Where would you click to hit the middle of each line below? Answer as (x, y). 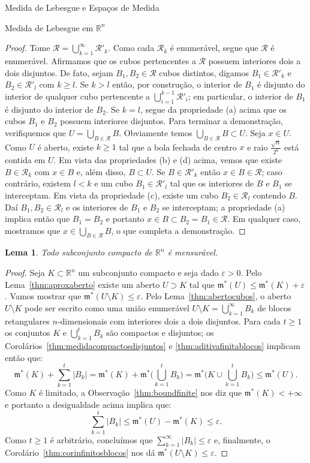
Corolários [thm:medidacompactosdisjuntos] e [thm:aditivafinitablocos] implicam (153, 346)
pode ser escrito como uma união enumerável (107, 307)
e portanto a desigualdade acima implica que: (88, 404)
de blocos (274, 307)
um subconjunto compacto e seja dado (148, 273)
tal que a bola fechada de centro (178, 147)
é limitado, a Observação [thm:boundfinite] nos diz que (140, 393)
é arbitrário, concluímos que (101, 439)
